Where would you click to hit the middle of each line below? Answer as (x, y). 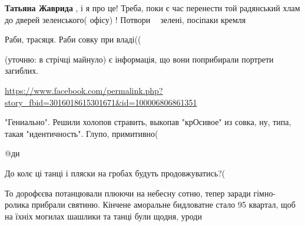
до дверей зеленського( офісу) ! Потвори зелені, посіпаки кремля (125, 19)
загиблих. (22, 71)
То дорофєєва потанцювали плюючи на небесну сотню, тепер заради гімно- (140, 193)
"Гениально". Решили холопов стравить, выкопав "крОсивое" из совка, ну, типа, (148, 122)
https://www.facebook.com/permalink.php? (84, 90)
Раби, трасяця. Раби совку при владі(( (73, 39)
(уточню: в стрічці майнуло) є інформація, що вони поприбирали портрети (139, 59)
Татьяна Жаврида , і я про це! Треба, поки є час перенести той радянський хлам (152, 8)
